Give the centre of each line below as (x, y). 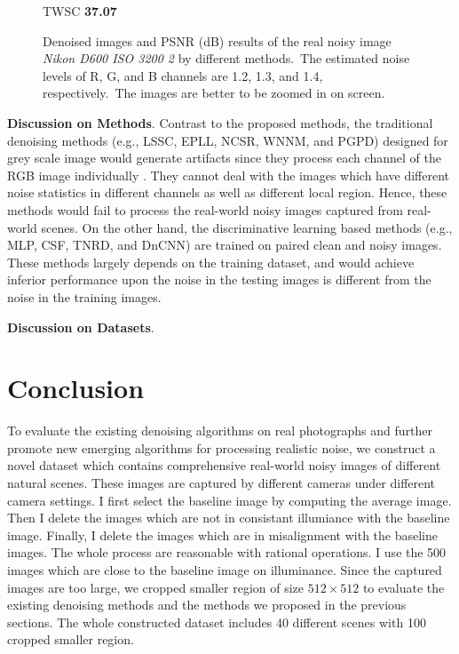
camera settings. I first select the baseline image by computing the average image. (229, 500)
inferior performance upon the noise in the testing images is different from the (219, 279)
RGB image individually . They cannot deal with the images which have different (228, 175)
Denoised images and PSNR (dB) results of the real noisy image (217, 40)
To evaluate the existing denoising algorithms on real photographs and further (220, 431)
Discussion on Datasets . (81, 327)
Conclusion (76, 388)
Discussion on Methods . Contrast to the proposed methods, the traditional (220, 122)
